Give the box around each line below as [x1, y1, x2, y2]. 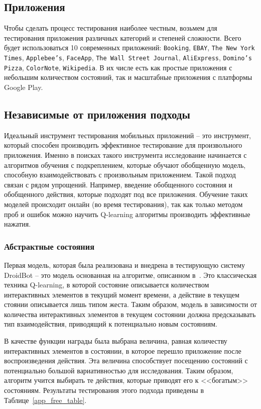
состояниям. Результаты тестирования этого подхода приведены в [4, 385, 204, 395]
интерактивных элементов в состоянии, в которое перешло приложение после [4, 345, 241, 356]
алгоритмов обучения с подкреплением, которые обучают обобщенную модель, [4, 159, 246, 170]
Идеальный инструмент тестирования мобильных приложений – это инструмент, [4, 130, 251, 140]
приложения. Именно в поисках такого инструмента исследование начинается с [4, 149, 247, 160]
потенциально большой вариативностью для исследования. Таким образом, [4, 365, 233, 375]
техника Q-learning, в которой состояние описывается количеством [4, 279, 209, 290]
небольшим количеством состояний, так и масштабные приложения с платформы [4, 72, 252, 82]
